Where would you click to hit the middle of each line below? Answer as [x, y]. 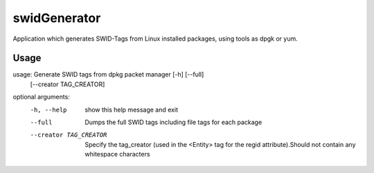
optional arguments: [42, 97]
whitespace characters [117, 154]
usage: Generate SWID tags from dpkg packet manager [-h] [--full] [108, 74]
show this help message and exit [131, 110]
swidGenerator [57, 18]
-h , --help [48, 110]
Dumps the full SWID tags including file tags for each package [173, 122]
